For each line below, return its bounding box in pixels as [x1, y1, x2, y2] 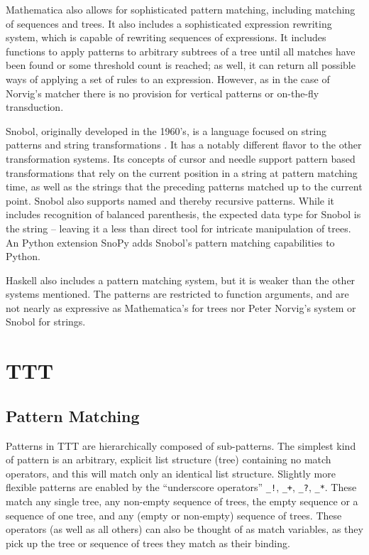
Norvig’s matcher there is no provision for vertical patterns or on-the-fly [6, 85, 319, 100]
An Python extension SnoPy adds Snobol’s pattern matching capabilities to [6, 235, 335, 249]
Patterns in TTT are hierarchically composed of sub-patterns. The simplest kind [6, 438, 356, 453]
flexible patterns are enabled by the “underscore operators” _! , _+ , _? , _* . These [6, 480, 357, 495]
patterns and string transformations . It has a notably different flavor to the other [6, 137, 362, 152]
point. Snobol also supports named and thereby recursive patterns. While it [6, 193, 335, 208]
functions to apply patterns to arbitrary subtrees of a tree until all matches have [6, 43, 356, 58]
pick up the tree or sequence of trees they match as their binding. [6, 535, 290, 550]
